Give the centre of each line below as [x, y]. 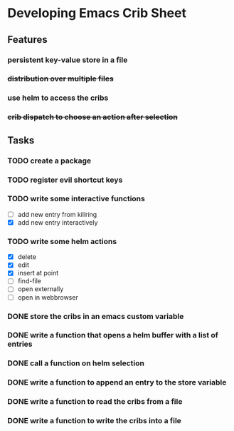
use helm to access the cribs [58, 98]
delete [27, 257]
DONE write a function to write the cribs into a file [94, 421]
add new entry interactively [58, 222]
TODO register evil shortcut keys [65, 180]
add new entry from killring [57, 214]
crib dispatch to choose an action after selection [92, 117]
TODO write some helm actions [62, 241]
